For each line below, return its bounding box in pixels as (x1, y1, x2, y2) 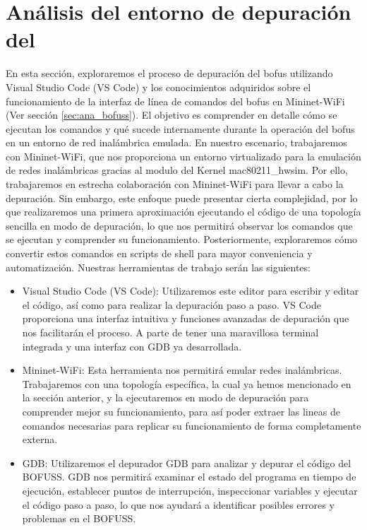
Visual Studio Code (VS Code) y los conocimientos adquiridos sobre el (6, 79, 311, 94)
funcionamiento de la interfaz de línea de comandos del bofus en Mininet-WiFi (6, 93, 345, 108)
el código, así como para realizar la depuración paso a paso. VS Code (22, 297, 321, 312)
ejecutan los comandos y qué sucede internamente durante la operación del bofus (6, 121, 355, 136)
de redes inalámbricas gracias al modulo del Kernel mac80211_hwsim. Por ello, (6, 163, 348, 177)
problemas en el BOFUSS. (22, 511, 136, 526)
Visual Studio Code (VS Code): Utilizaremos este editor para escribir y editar (22, 283, 359, 298)
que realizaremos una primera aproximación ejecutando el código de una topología (6, 204, 361, 219)
